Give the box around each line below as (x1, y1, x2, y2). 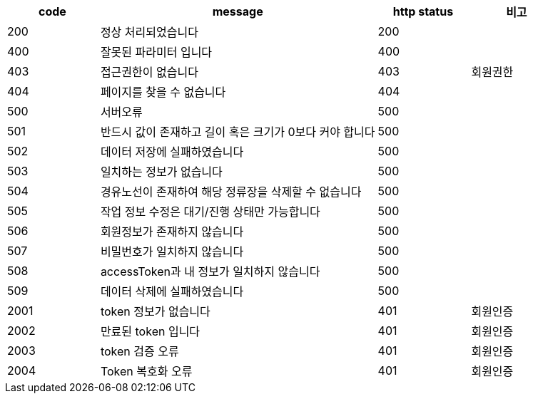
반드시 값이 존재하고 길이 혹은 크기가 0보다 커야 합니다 (100, 125, 375, 139)
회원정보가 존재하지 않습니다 (100, 224, 244, 239)
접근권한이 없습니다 (100, 65, 198, 79)
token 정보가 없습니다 (100, 304, 210, 318)
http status (392, 4, 454, 19)
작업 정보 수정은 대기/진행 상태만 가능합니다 (100, 204, 320, 219)
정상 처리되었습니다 (100, 25, 198, 39)
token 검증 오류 (100, 344, 179, 358)
